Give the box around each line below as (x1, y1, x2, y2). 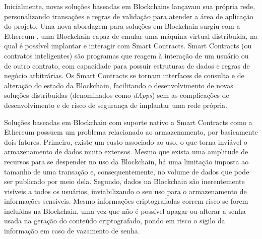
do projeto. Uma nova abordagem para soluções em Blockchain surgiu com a (4, 21, 240, 31)
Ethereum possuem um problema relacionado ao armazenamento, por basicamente (4, 127, 258, 137)
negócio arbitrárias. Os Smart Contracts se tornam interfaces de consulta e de (4, 70, 244, 81)
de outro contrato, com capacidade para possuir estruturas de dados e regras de (4, 60, 250, 71)
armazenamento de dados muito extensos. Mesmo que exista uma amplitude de (4, 146, 248, 157)
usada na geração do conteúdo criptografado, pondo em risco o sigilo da (4, 215, 225, 226)
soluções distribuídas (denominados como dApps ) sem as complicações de (4, 90, 229, 100)
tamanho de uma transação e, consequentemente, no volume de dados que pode (4, 166, 249, 176)
